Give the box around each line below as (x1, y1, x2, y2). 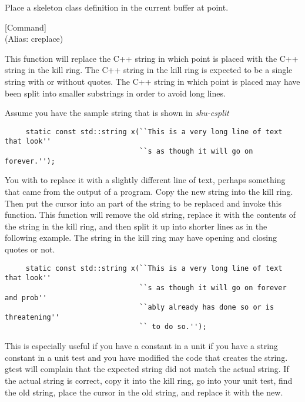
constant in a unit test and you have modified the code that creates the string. (5, 351, 288, 363)
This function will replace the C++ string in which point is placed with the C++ (5, 52, 299, 64)
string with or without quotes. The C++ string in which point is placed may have (5, 75, 300, 87)
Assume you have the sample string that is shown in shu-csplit (5, 107, 229, 119)
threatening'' (5, 313, 60, 321)
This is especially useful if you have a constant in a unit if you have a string (5, 340, 278, 352)
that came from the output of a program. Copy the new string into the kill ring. (5, 185, 293, 197)
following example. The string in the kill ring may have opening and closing (5, 231, 277, 244)
